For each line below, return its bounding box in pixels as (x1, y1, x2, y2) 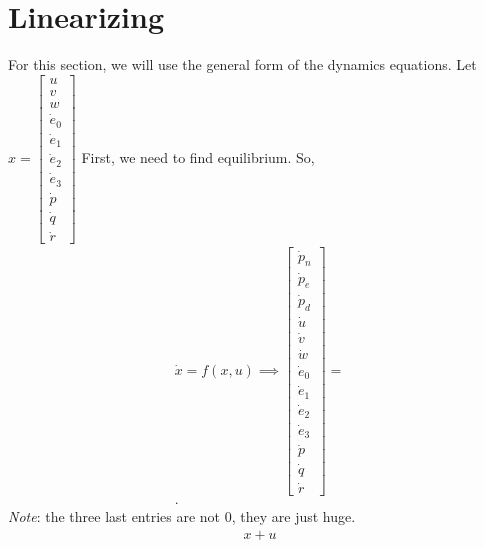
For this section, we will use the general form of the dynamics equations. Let (8, 54, 477, 75)
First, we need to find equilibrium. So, (81, 147, 315, 168)
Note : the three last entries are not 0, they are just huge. (8, 505, 356, 526)
